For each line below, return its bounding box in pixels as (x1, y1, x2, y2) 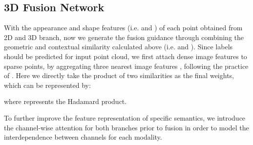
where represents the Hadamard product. (4, 96, 127, 106)
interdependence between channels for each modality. (4, 132, 162, 142)
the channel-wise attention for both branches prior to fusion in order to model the (4, 122, 249, 132)
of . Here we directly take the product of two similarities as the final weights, (4, 70, 234, 81)
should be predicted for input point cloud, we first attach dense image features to (4, 51, 247, 61)
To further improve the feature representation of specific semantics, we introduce (4, 112, 246, 123)
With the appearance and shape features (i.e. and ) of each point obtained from (4, 22, 243, 33)
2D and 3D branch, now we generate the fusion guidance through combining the (4, 32, 244, 42)
